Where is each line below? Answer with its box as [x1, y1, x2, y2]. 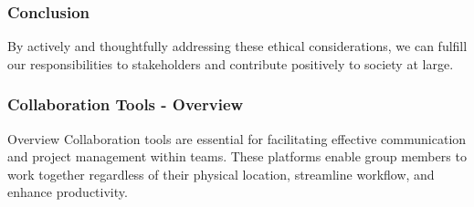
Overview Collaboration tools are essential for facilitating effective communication [7, 129, 467, 148]
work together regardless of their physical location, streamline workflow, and [7, 164, 435, 183]
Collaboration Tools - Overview [7, 93, 244, 116]
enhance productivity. [7, 182, 128, 202]
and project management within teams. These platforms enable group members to [7, 147, 467, 166]
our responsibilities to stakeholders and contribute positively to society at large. [7, 54, 454, 73]
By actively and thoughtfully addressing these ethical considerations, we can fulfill [7, 36, 468, 56]
